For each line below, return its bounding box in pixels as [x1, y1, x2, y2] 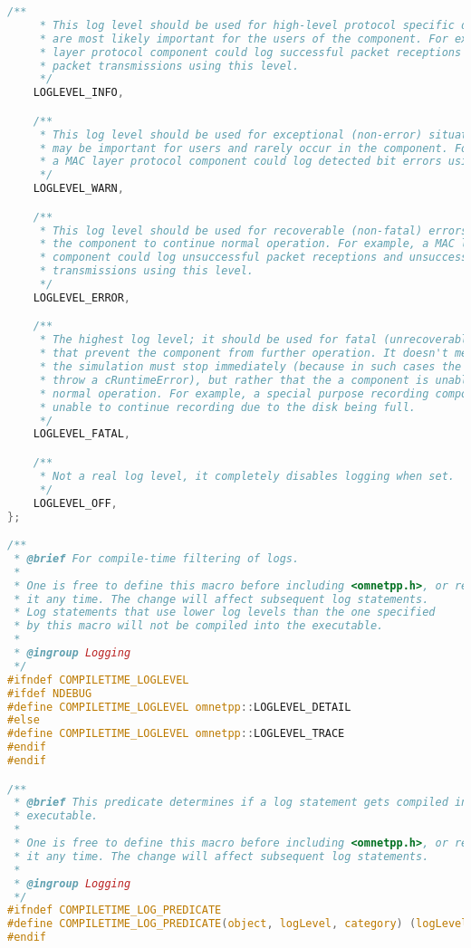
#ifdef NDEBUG [7, 686, 92, 700]
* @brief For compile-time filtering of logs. [14, 551, 300, 565]
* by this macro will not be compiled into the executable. [14, 619, 384, 633]
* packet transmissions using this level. [39, 59, 300, 72]
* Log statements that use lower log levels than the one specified [14, 606, 436, 619]
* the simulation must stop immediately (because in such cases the [39, 360, 462, 374]
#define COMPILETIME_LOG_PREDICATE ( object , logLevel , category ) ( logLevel [7, 917, 468, 931]
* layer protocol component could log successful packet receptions [39, 45, 462, 59]
